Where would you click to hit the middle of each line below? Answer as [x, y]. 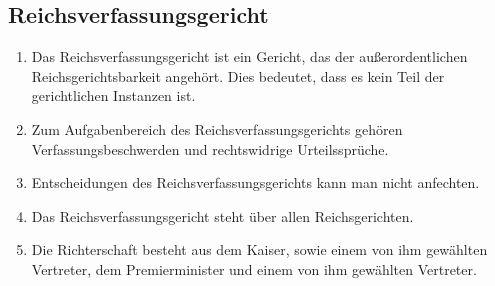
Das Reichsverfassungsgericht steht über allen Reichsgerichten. [222, 215]
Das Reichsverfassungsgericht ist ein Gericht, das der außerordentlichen [249, 56]
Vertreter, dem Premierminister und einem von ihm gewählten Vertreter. [254, 268]
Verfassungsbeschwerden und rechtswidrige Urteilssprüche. [210, 148]
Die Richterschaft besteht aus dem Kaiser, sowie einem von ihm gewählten [259, 249]
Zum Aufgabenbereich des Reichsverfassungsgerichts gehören [217, 128]
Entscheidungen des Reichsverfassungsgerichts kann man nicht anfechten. [255, 182]
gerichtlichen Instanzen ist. [113, 95]
